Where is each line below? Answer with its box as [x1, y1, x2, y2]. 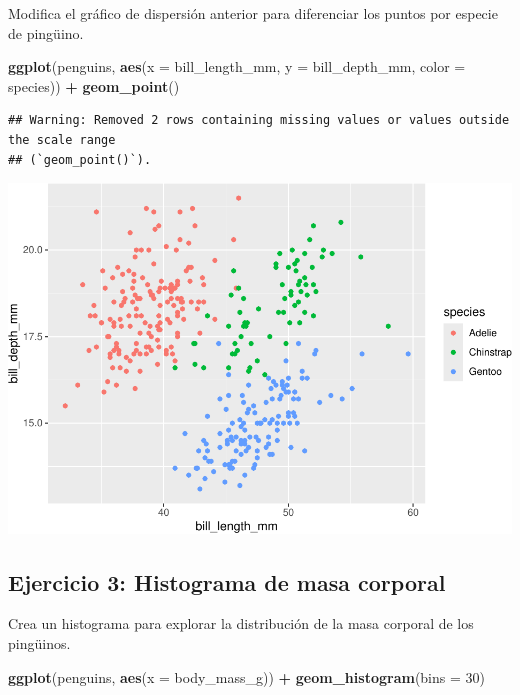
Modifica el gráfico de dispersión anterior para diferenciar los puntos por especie [8, 3, 498, 23]
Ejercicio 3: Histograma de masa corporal [8, 566, 446, 597]
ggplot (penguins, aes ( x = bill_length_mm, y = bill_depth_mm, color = [8, 56, 466, 77]
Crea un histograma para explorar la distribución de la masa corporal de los [8, 613, 474, 634]
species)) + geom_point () [8, 75, 180, 96]
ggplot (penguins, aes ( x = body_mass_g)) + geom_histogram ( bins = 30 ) [8, 666, 485, 687]
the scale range [8, 132, 116, 147]
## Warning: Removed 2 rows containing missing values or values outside [8, 113, 510, 128]
